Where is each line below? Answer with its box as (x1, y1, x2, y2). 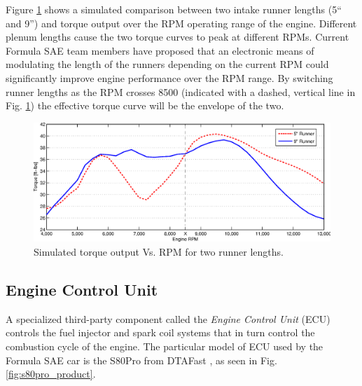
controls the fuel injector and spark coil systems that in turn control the (6, 325, 315, 340)
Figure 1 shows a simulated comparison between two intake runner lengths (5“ (6, 2, 342, 16)
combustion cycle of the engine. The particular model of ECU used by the (6, 338, 323, 353)
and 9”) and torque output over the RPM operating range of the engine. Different (6, 15, 357, 30)
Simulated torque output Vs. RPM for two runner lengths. (34, 244, 284, 259)
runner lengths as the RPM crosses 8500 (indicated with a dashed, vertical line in (6, 84, 356, 99)
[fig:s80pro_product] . (6, 366, 96, 381)
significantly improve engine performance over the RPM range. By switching (6, 70, 333, 85)
